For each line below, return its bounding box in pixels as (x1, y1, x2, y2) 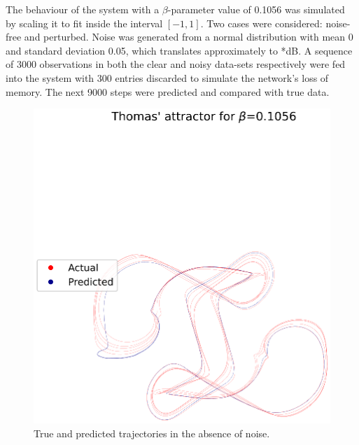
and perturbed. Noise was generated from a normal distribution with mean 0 (24, 29, 353, 44)
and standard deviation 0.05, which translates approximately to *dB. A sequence (6, 43, 353, 57)
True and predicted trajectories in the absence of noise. (34, 425, 270, 440)
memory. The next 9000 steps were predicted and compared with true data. (6, 84, 330, 99)
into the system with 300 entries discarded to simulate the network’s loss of (6, 70, 329, 85)
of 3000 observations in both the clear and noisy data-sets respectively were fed (6, 57, 346, 71)
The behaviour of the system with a (6, 2, 160, 16)
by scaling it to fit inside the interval (6, 15, 163, 30)
